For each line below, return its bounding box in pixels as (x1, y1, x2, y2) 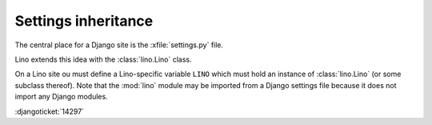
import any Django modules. (14, 92, 108, 102)
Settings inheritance (14, 12, 154, 30)
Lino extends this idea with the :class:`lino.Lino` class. (14, 54, 192, 64)
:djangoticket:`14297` (14, 107, 84, 116)
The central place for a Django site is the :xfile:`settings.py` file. (14, 40, 224, 50)
